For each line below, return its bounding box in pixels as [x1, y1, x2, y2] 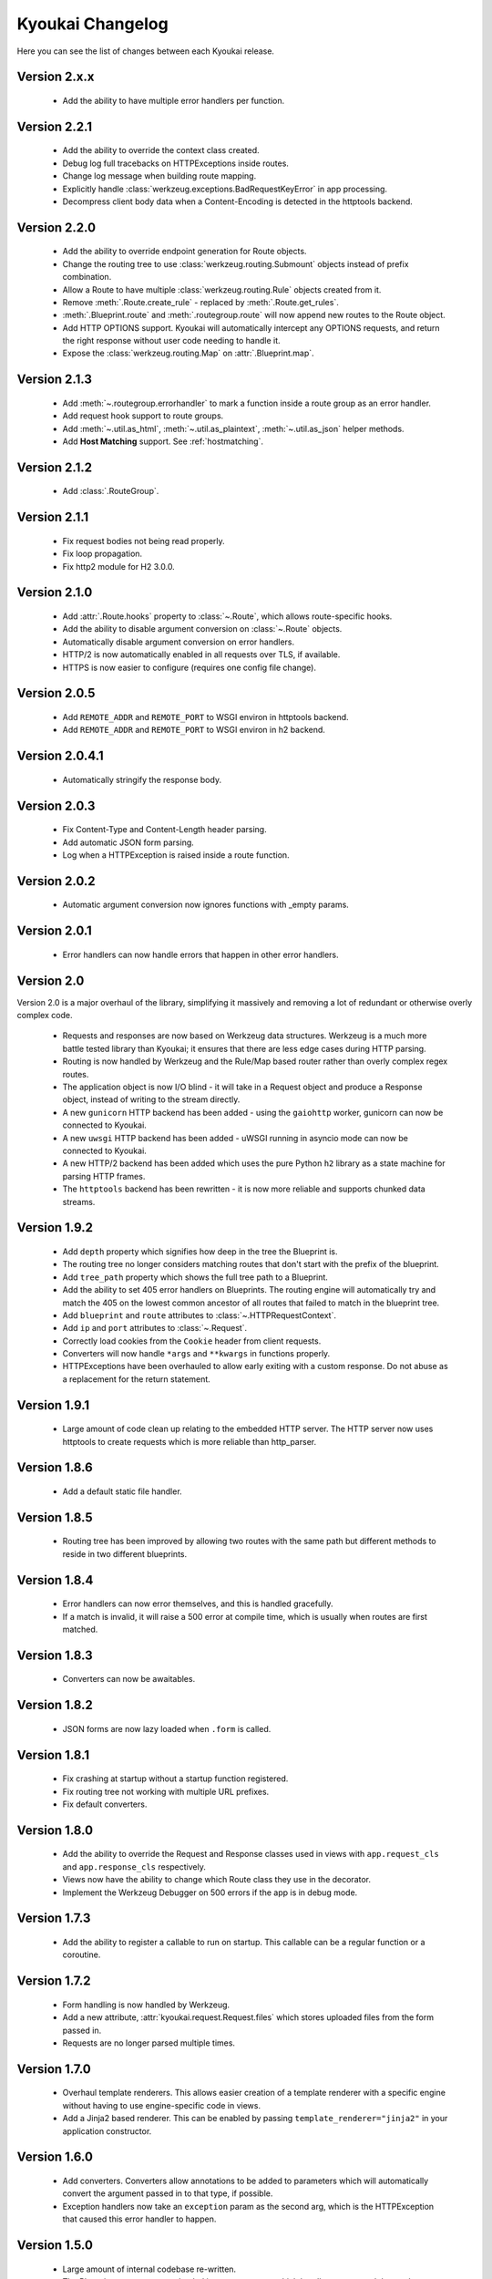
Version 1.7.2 [16, 1974, 91, 1989]
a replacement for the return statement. [62, 1373, 211, 1385]
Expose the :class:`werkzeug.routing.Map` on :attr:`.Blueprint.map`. [62, 347, 314, 359]
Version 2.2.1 [16, 119, 93, 134]
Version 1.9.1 [16, 1397, 90, 1413]
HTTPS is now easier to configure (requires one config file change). [62, 662, 316, 673]
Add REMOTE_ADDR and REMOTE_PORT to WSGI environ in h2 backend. [62, 725, 325, 736]
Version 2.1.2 [16, 459, 93, 475]
